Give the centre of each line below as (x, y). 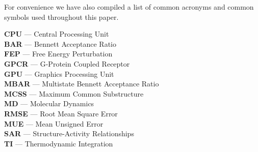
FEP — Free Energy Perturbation (58, 54)
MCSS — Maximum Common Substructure (74, 93)
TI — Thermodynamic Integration (59, 143)
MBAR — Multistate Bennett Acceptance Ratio (82, 84)
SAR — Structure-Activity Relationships (69, 133)
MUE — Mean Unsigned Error (54, 123)
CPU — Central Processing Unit (57, 34)
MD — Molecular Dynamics (49, 103)
